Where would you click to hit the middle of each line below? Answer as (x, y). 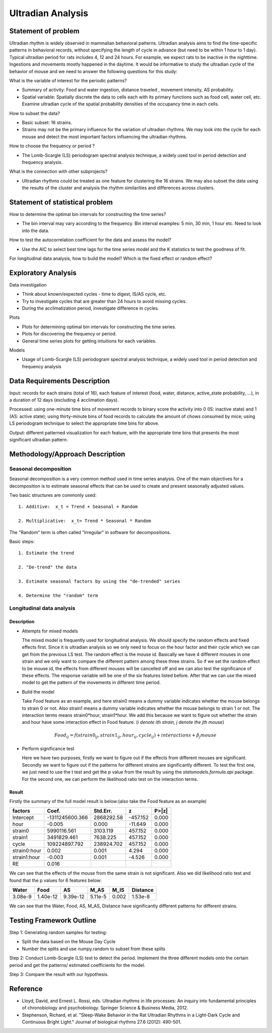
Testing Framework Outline (53, 920)
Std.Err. (103, 811)
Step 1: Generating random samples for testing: (58, 933)
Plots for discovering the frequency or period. (69, 334)
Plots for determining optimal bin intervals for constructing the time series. (99, 327)
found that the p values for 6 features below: (55, 880)
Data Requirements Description (60, 381)
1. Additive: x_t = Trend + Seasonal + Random (78, 507)
